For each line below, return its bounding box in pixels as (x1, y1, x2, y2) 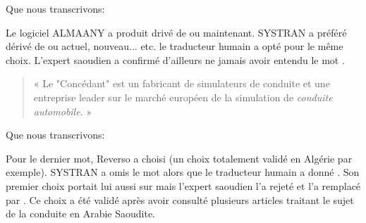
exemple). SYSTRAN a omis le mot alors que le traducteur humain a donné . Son (6, 165, 360, 179)
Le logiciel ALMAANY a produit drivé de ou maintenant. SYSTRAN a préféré (6, 25, 347, 39)
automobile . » (33, 103, 92, 118)
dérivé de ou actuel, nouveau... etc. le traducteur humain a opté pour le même (6, 39, 343, 53)
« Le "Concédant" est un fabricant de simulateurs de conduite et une (33, 76, 330, 91)
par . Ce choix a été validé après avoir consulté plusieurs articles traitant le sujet (6, 192, 354, 207)
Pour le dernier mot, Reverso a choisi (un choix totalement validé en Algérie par (6, 151, 353, 165)
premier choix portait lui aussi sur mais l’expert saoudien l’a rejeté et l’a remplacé (6, 178, 361, 193)
